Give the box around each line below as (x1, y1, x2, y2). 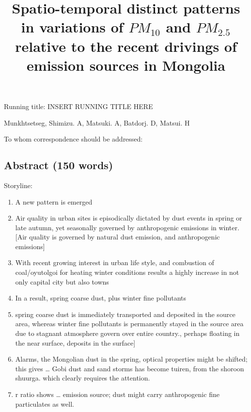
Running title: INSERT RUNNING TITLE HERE (4, 101, 153, 111)
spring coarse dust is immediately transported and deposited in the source (15, 309, 235, 319)
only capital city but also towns (15, 276, 109, 286)
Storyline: (4, 180, 32, 190)
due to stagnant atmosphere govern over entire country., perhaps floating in (15, 328, 240, 338)
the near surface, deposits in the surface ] (15, 337, 136, 348)
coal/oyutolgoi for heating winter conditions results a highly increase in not (15, 267, 239, 277)
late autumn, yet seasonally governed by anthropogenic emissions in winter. (15, 222, 239, 232)
